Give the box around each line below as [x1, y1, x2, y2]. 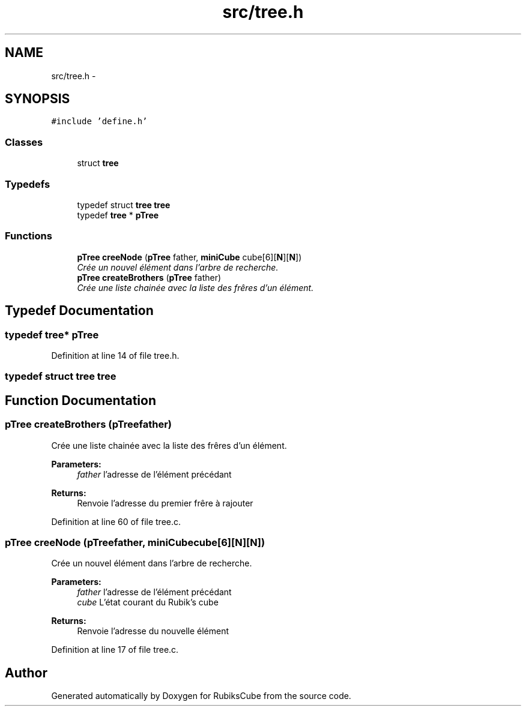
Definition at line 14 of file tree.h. [51, 350, 180, 361]
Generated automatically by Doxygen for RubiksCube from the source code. [51, 691, 351, 701]
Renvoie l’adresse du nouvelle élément [77, 626, 229, 637]
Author [5, 665, 47, 680]
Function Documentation [5, 392, 156, 408]
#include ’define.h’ [51, 116, 148, 127]
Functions [5, 230, 52, 242]
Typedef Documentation [5, 303, 154, 319]
